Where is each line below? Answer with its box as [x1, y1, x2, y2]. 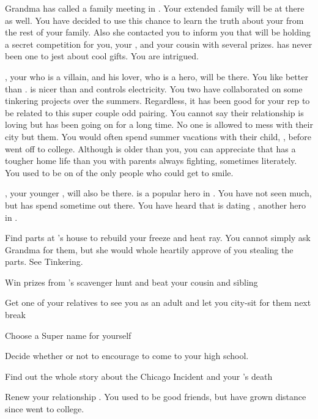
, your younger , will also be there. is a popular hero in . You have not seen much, [5, 187, 312, 199]
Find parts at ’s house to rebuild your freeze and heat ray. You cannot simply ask [5, 231, 311, 244]
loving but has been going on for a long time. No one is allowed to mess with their [5, 118, 313, 131]
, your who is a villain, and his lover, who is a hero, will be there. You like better [5, 70, 308, 83]
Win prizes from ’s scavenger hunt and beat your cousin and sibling [5, 275, 258, 288]
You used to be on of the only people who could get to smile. [5, 166, 234, 179]
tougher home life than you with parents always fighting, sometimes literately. [5, 154, 297, 167]
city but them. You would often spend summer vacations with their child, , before [5, 130, 311, 143]
